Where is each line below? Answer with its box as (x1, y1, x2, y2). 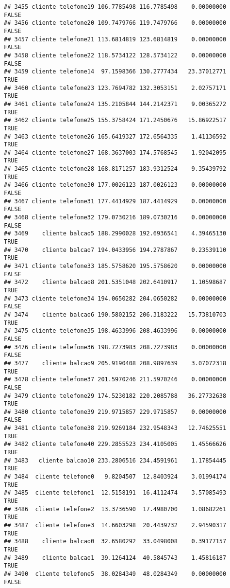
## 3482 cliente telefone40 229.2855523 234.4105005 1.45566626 (4, 441, 227, 448)
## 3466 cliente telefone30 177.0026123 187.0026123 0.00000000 (4, 181, 227, 189)
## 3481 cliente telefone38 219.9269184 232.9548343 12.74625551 (4, 425, 227, 432)
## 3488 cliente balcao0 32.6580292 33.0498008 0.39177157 (4, 538, 227, 545)
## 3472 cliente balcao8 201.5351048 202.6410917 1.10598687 (4, 279, 227, 286)
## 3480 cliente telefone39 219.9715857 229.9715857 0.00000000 (4, 408, 227, 415)
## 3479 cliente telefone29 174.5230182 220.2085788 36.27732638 (4, 392, 227, 399)
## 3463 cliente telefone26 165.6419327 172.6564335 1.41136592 (4, 133, 227, 140)
